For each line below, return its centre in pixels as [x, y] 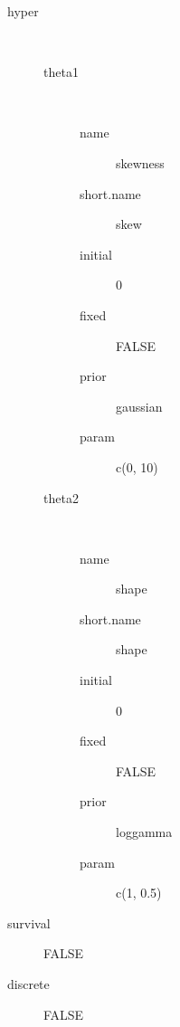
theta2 [61, 497]
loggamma [144, 832]
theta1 [61, 72]
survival [29, 922]
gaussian [139, 406]
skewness [140, 162]
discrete [28, 984]
